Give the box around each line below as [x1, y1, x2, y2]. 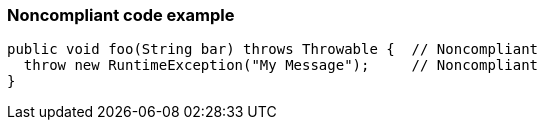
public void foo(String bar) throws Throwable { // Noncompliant [7, 41, 539, 58]
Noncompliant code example [7, 5, 235, 25]
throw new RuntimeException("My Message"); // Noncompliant [23, 57, 539, 74]
